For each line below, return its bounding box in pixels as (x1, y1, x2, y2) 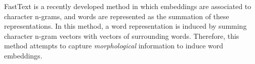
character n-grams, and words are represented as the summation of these (4, 11, 229, 21)
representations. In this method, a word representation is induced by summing (4, 21, 247, 31)
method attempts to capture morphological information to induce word (4, 40, 224, 51)
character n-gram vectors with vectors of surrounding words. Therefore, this (4, 30, 239, 41)
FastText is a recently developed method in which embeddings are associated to (4, 1, 251, 11)
